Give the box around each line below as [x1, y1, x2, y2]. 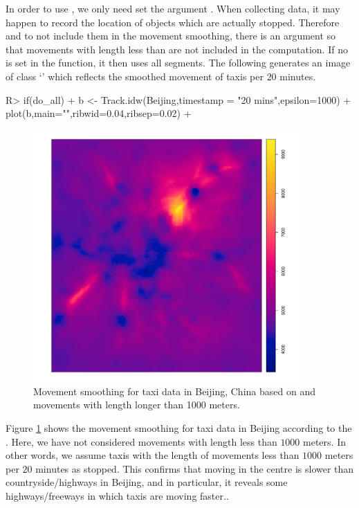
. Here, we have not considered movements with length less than [6, 434, 277, 448]
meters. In [303, 434, 346, 448]
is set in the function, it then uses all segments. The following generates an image [6, 55, 351, 70]
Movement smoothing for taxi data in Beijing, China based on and [33, 383, 315, 398]
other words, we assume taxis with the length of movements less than [6, 448, 300, 462]
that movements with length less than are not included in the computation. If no [6, 42, 348, 56]
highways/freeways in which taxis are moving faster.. [6, 488, 229, 502]
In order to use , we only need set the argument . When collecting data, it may [6, 1, 340, 15]
